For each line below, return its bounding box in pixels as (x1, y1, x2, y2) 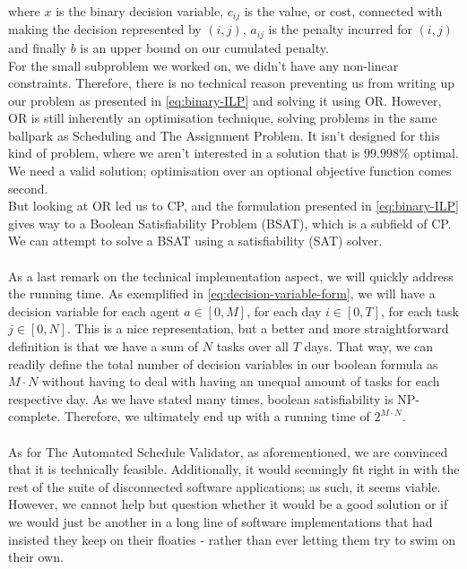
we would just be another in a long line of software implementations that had (8, 512, 433, 530)
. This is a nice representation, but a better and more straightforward (67, 319, 449, 338)
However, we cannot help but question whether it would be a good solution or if (8, 495, 448, 513)
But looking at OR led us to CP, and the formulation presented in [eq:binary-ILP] (8, 196, 459, 215)
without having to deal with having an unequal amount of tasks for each (42, 372, 440, 391)
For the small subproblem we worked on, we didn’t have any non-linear (8, 56, 399, 74)
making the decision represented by (8, 20, 202, 39)
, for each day (246, 301, 322, 320)
